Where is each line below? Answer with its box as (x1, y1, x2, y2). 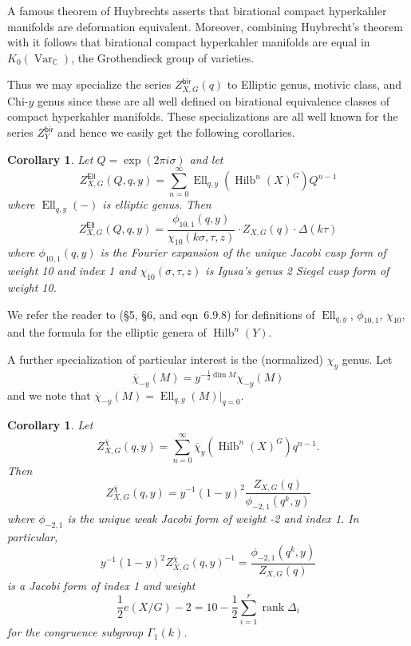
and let (189, 150, 223, 167)
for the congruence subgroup (7, 624, 144, 640)
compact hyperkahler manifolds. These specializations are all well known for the (7, 108, 398, 125)
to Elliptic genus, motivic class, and (227, 76, 402, 93)
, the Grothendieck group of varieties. (71, 49, 255, 66)
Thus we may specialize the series (7, 76, 172, 93)
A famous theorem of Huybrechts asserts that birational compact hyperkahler (7, 2, 387, 18)
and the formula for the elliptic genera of (7, 324, 207, 341)
